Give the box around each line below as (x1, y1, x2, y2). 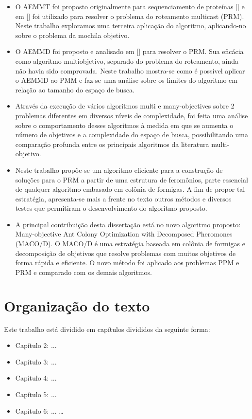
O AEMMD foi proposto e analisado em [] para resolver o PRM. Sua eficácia (15, 46, 244, 56)
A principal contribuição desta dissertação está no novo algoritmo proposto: (15, 219, 241, 229)
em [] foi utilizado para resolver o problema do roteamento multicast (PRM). (15, 11, 244, 21)
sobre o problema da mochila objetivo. (15, 30, 130, 40)
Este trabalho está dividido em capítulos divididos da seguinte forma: (4, 324, 210, 334)
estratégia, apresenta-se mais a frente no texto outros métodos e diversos (15, 193, 232, 203)
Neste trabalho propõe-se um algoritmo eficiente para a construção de (15, 164, 223, 175)
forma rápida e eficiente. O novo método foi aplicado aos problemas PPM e (15, 257, 239, 268)
